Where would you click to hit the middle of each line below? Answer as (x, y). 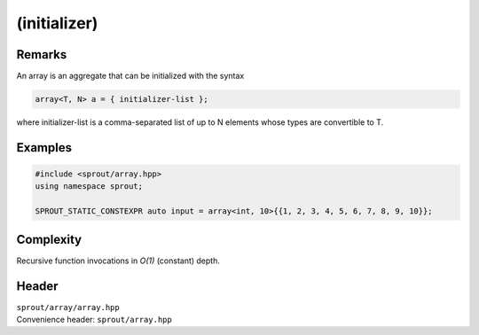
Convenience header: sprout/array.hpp (94, 319)
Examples (44, 148)
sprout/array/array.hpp (68, 307)
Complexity (49, 239)
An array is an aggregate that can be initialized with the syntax (130, 76)
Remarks (42, 55)
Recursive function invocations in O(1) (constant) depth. (118, 261)
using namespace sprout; (89, 187)
